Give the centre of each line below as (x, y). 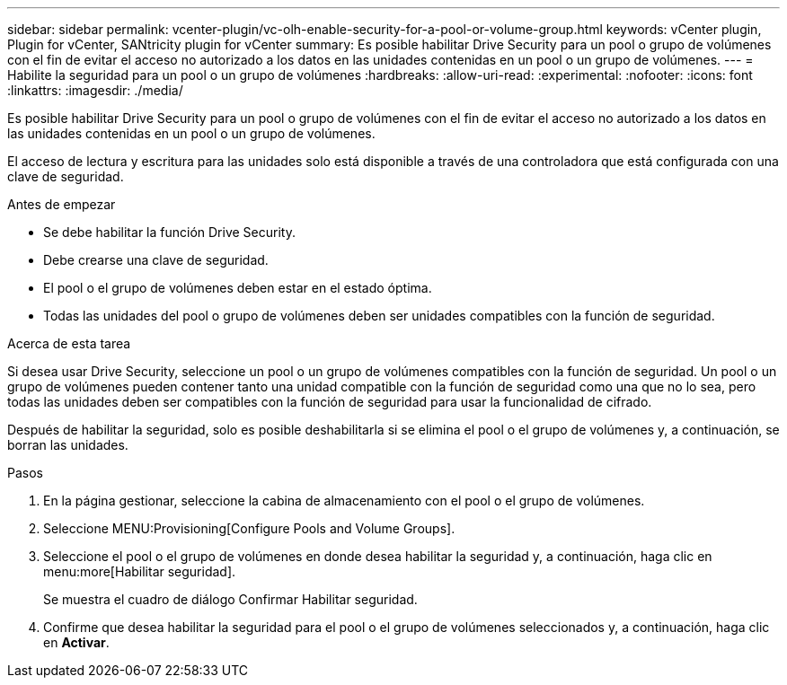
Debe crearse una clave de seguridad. (156, 260)
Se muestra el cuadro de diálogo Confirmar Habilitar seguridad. (230, 599)
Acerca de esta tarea (69, 343)
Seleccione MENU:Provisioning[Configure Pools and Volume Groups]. (249, 528)
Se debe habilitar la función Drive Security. (169, 232)
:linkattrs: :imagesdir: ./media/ (95, 90)
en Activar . (76, 642)
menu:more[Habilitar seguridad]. (140, 571)
